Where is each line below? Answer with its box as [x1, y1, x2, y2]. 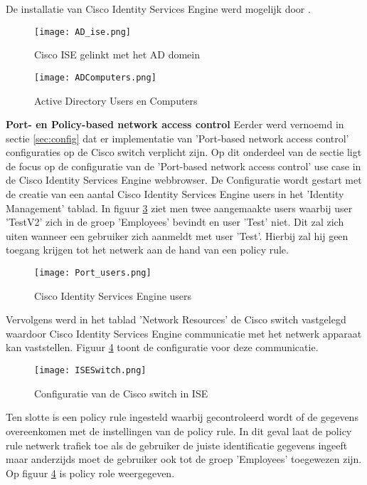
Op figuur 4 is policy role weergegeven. [6, 465, 175, 480]
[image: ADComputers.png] [34, 72, 156, 83]
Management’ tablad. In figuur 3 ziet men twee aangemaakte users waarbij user [6, 200, 353, 215]
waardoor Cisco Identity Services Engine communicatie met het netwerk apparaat [6, 325, 362, 340]
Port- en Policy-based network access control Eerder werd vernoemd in [6, 117, 344, 132]
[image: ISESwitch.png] [34, 365, 147, 376]
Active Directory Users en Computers [34, 93, 198, 108]
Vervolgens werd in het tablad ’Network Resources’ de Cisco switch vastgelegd [6, 312, 346, 327]
